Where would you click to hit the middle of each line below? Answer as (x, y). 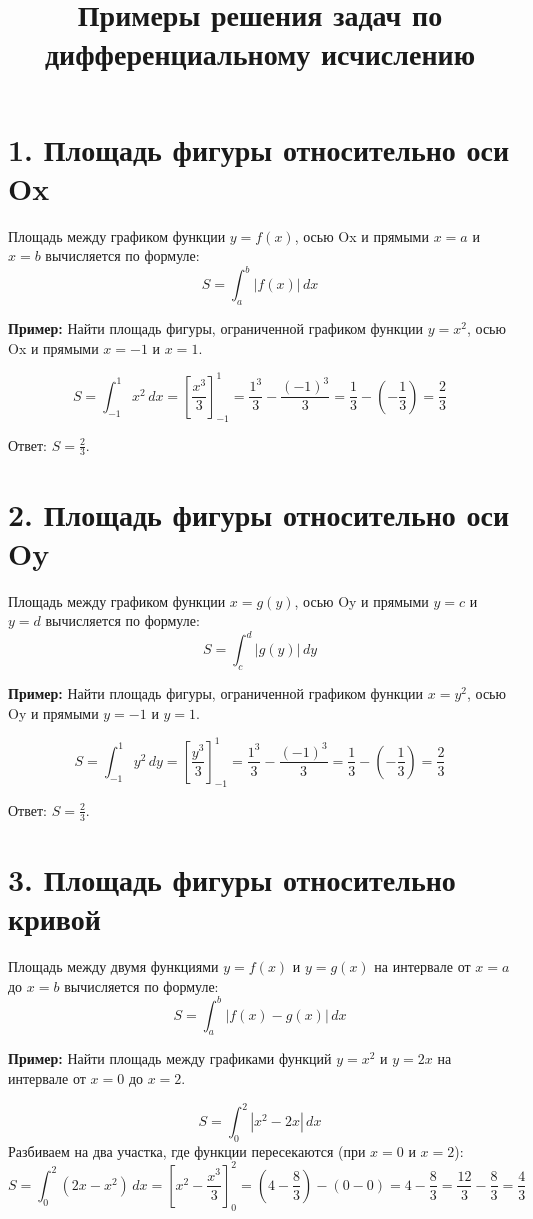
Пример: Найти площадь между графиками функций (170, 1058)
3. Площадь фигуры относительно (232, 878)
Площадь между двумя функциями (113, 965)
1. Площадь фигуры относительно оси (259, 148)
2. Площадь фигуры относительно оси (259, 513)
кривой (54, 917)
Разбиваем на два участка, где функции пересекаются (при (187, 1150)
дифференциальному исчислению (260, 53)
